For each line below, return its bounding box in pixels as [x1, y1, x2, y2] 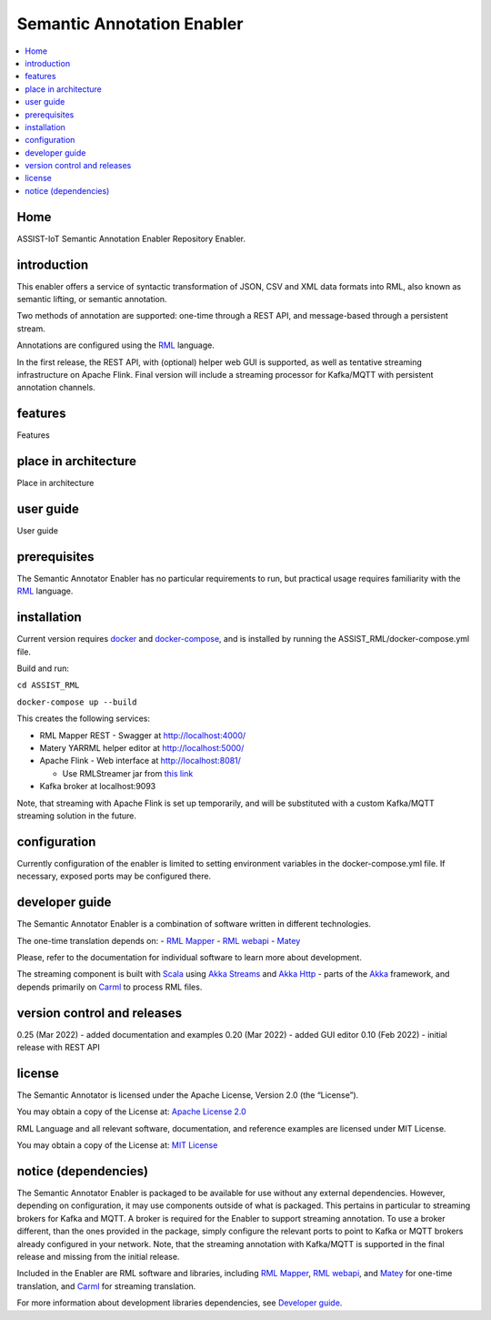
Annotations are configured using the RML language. [16, 340, 215, 350]
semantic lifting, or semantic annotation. [16, 294, 167, 305]
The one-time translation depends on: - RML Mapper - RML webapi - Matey [16, 935, 301, 946]
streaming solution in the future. [16, 810, 136, 821]
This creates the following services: [16, 713, 150, 724]
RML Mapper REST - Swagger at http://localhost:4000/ [39, 729, 246, 741]
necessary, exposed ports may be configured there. [16, 870, 212, 882]
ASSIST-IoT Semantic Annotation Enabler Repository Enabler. [16, 233, 245, 244]
